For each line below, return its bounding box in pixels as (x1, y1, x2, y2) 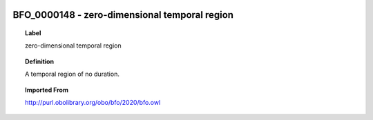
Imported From (25, 86, 69, 94)
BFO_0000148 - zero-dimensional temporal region (12, 9, 234, 21)
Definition (25, 57, 55, 66)
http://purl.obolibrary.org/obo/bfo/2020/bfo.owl (25, 98, 161, 106)
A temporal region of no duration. (25, 70, 120, 79)
